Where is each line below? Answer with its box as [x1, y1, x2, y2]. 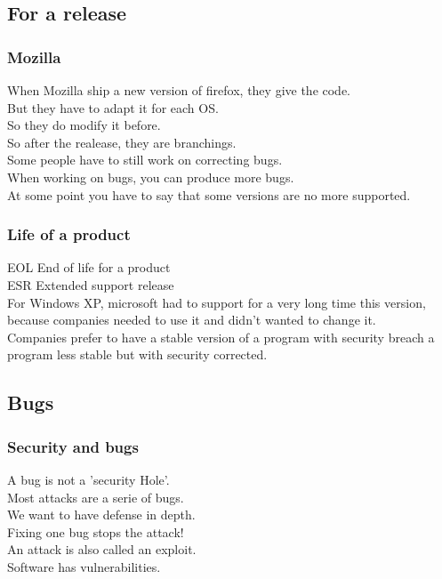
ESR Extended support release [7, 275, 174, 294]
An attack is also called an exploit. [7, 540, 197, 559]
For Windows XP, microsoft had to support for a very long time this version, [7, 293, 426, 311]
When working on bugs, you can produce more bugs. [7, 167, 294, 186]
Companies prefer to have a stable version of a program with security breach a [7, 327, 435, 346]
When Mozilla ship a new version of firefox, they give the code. [7, 81, 351, 99]
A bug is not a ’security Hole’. [7, 470, 170, 488]
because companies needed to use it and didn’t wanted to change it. [7, 310, 376, 329]
